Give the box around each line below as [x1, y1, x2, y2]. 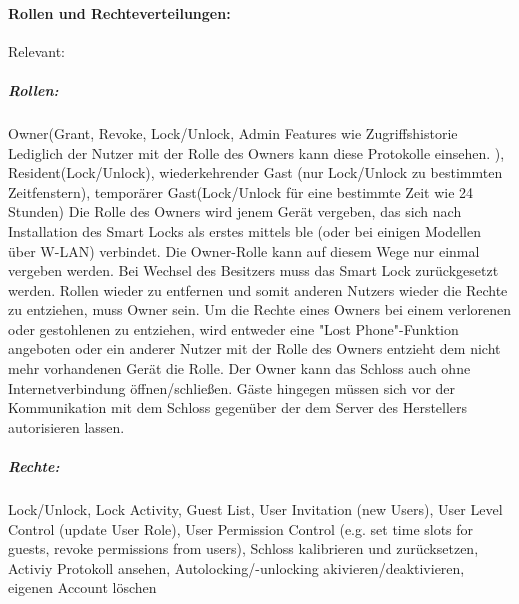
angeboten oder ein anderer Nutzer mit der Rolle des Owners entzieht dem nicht [8, 338, 501, 359]
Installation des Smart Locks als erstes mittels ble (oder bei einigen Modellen [8, 220, 481, 241]
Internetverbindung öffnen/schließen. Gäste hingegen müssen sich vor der [8, 377, 456, 398]
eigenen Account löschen [8, 577, 157, 598]
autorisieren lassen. [8, 416, 125, 437]
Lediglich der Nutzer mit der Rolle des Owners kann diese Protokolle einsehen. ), [8, 142, 505, 163]
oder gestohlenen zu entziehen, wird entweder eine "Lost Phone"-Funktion [8, 318, 459, 339]
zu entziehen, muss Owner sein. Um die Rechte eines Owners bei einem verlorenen [8, 299, 512, 320]
